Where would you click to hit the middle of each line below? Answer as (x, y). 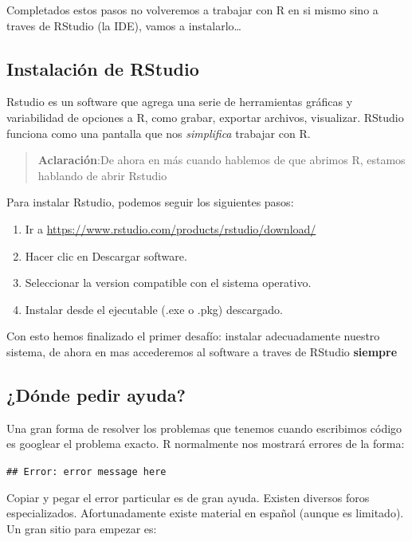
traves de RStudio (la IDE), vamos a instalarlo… (124, 25)
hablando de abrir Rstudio (102, 175)
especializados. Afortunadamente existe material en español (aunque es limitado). (205, 513)
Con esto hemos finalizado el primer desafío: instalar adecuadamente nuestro (193, 336)
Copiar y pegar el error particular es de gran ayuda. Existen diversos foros (188, 497)
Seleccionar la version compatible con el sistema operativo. (168, 283)
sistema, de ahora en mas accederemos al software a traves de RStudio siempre (202, 351)
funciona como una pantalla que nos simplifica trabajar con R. (159, 133)
